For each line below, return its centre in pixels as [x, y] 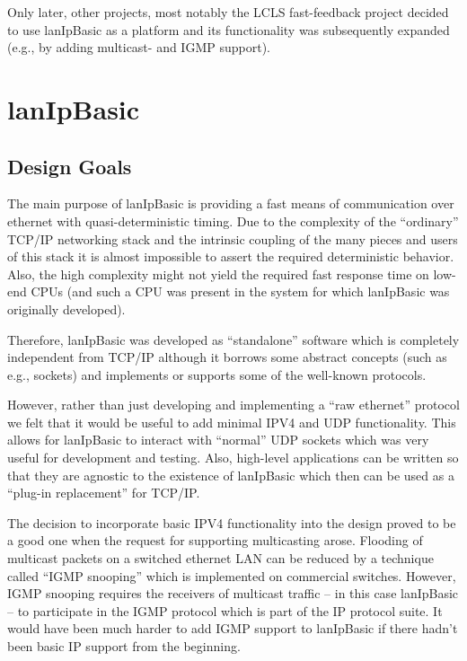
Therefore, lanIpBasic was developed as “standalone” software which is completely [233, 339]
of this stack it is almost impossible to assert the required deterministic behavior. [231, 256]
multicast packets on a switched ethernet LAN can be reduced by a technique [220, 558]
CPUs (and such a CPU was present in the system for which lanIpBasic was [240, 291]
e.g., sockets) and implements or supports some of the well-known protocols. [217, 374]
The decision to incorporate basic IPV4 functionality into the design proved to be [232, 522]
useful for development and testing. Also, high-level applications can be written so [233, 458]
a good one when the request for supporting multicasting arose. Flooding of [215, 540]
